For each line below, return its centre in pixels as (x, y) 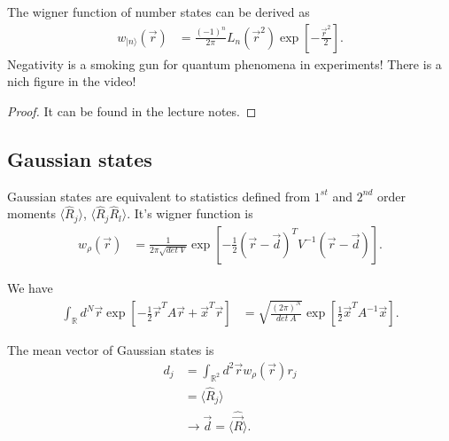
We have (30, 287)
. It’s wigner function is (190, 213)
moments (31, 213)
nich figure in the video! (72, 81)
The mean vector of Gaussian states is (111, 350)
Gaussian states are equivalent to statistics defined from (159, 196)
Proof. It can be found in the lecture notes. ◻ (132, 110)
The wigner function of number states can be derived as (159, 12)
